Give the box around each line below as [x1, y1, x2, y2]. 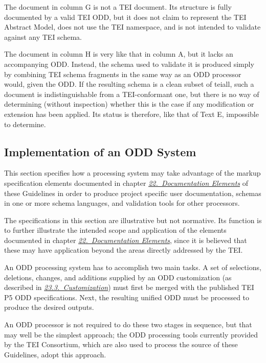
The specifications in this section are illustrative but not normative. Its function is [4, 214, 262, 225]
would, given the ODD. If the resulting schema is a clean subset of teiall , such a [4, 79, 254, 89]
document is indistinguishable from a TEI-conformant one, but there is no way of [4, 88, 259, 99]
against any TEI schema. [4, 31, 82, 42]
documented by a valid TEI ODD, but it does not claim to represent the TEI [4, 11, 247, 22]
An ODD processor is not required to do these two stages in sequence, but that [4, 319, 252, 330]
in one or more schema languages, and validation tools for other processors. [4, 198, 240, 208]
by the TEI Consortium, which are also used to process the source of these [4, 339, 238, 350]
